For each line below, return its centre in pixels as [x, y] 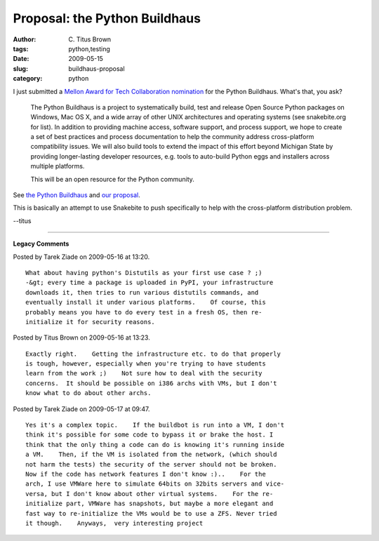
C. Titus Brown [90, 39]
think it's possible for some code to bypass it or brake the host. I [149, 435]
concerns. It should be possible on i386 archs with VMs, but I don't [151, 383]
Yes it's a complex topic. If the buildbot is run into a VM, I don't [155, 425]
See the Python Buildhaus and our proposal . [77, 195]
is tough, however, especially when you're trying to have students [146, 364]
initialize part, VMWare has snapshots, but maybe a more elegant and [149, 504]
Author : [25, 39]
